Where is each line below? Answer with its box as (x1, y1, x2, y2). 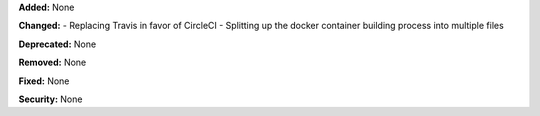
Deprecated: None (18, 38, 97, 50)
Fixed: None (18, 75, 70, 87)
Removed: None (18, 56, 87, 69)
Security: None (18, 93, 83, 105)
